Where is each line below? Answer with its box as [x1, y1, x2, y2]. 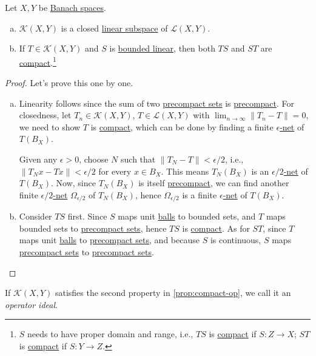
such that [121, 153, 156, 165]
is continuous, [210, 233, 261, 246]
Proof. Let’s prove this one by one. [5, 76, 133, 89]
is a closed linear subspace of [61, 21, 168, 34]
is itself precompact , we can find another [138, 176, 289, 189]
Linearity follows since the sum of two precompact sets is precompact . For [19, 96, 295, 109]
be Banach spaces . [38, 1, 106, 13]
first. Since [67, 210, 107, 223]
